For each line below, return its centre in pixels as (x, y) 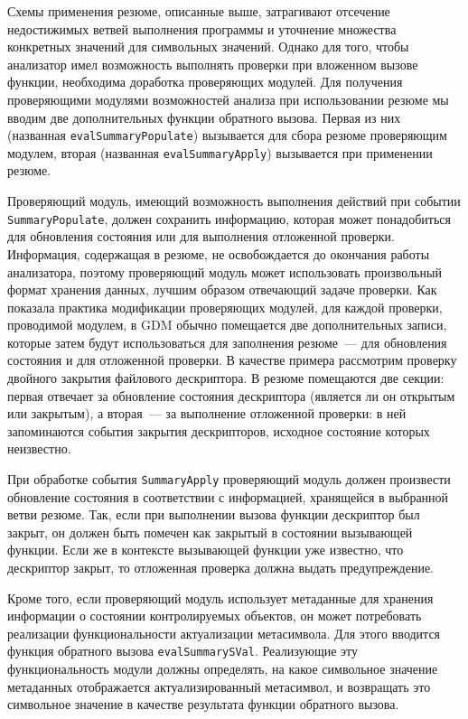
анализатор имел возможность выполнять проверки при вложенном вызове (213, 64)
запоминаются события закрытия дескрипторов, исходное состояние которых (219, 430)
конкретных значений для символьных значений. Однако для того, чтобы (208, 47)
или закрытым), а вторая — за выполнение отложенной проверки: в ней (207, 413)
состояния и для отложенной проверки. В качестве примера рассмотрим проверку (232, 360)
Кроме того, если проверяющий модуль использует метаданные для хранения (220, 598)
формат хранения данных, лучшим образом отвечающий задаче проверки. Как (222, 289)
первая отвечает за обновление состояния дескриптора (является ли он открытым (231, 395)
